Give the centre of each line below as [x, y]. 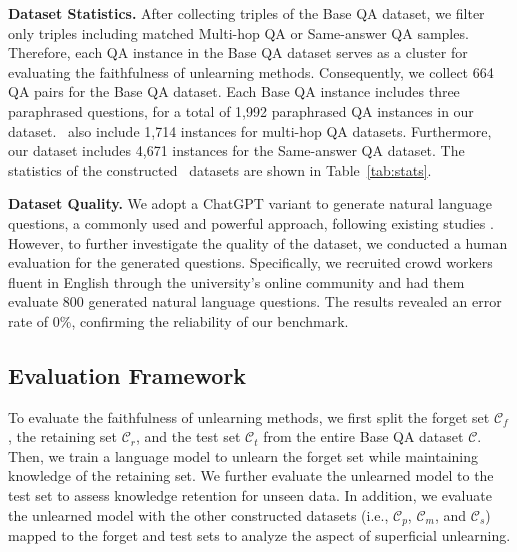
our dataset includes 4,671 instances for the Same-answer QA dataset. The [236, 150]
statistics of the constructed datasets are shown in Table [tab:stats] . [220, 169]
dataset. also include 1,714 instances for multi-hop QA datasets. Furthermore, [250, 130]
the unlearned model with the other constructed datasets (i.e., [198, 514]
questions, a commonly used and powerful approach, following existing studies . [251, 222]
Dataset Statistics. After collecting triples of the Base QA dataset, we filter [246, 13]
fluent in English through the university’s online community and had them [236, 281]
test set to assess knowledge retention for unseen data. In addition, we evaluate [250, 495]
